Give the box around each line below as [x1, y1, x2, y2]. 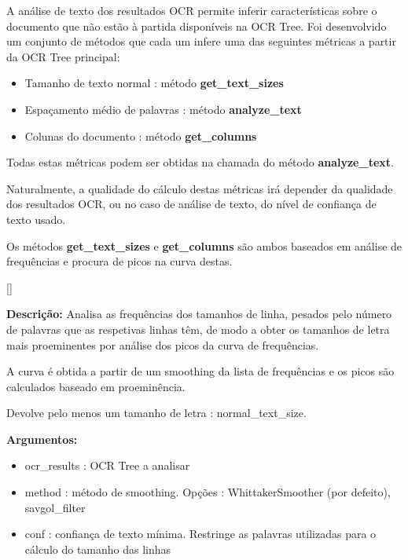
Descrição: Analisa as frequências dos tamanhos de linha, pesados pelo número [6, 306, 392, 322]
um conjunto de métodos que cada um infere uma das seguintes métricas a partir [6, 33, 396, 49]
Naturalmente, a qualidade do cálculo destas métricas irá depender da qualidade [6, 180, 393, 196]
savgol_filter [24, 499, 86, 515]
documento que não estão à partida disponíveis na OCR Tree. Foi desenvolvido [6, 17, 387, 34]
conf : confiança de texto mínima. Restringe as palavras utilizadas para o [24, 525, 377, 542]
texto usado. [6, 210, 66, 227]
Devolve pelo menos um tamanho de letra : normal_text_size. [6, 404, 307, 421]
